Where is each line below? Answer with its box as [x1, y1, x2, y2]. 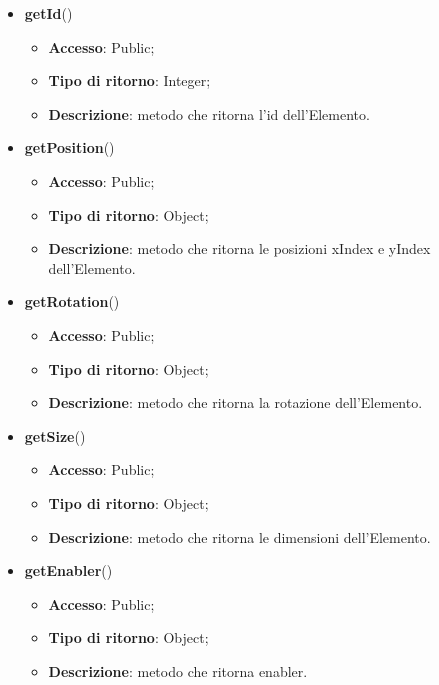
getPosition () [24, 137, 115, 158]
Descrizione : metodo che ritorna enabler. [48, 660, 308, 681]
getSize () [24, 425, 86, 446]
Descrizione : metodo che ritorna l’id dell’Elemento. [48, 103, 370, 124]
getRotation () [24, 291, 120, 312]
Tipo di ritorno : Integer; [48, 70, 211, 91]
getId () [24, 3, 73, 23]
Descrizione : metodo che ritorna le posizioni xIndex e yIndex [48, 238, 431, 259]
